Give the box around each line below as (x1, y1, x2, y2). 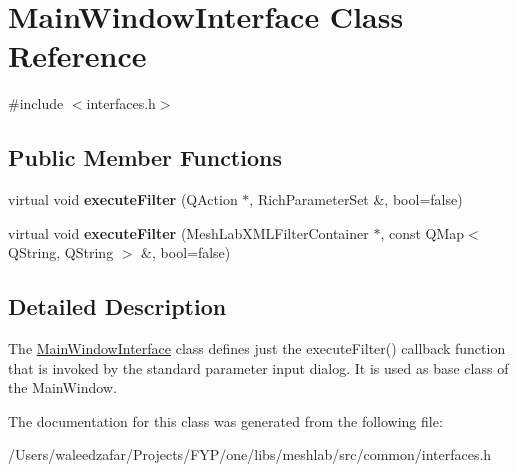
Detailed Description (8, 291, 227, 322)
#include (8, 93, 64, 114)
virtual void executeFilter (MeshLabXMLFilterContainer (8, 222, 369, 243)
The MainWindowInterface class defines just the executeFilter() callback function (8, 338, 506, 359)
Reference (8, 35, 147, 76)
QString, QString (8, 242, 114, 263)
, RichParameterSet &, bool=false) (249, 189, 463, 210)
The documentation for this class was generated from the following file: (8, 410, 443, 431)
